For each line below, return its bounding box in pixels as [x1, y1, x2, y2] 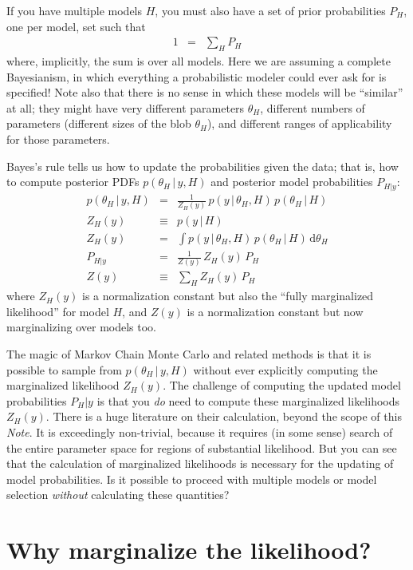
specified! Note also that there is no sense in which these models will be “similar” [6, 84, 403, 101]
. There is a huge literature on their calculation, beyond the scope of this [45, 408, 402, 425]
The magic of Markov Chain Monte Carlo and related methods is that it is [6, 346, 372, 362]
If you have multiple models [6, 2, 143, 18]
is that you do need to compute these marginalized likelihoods [96, 392, 399, 409]
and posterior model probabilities [210, 173, 373, 190]
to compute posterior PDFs [6, 173, 140, 190]
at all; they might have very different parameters [6, 99, 245, 116]
